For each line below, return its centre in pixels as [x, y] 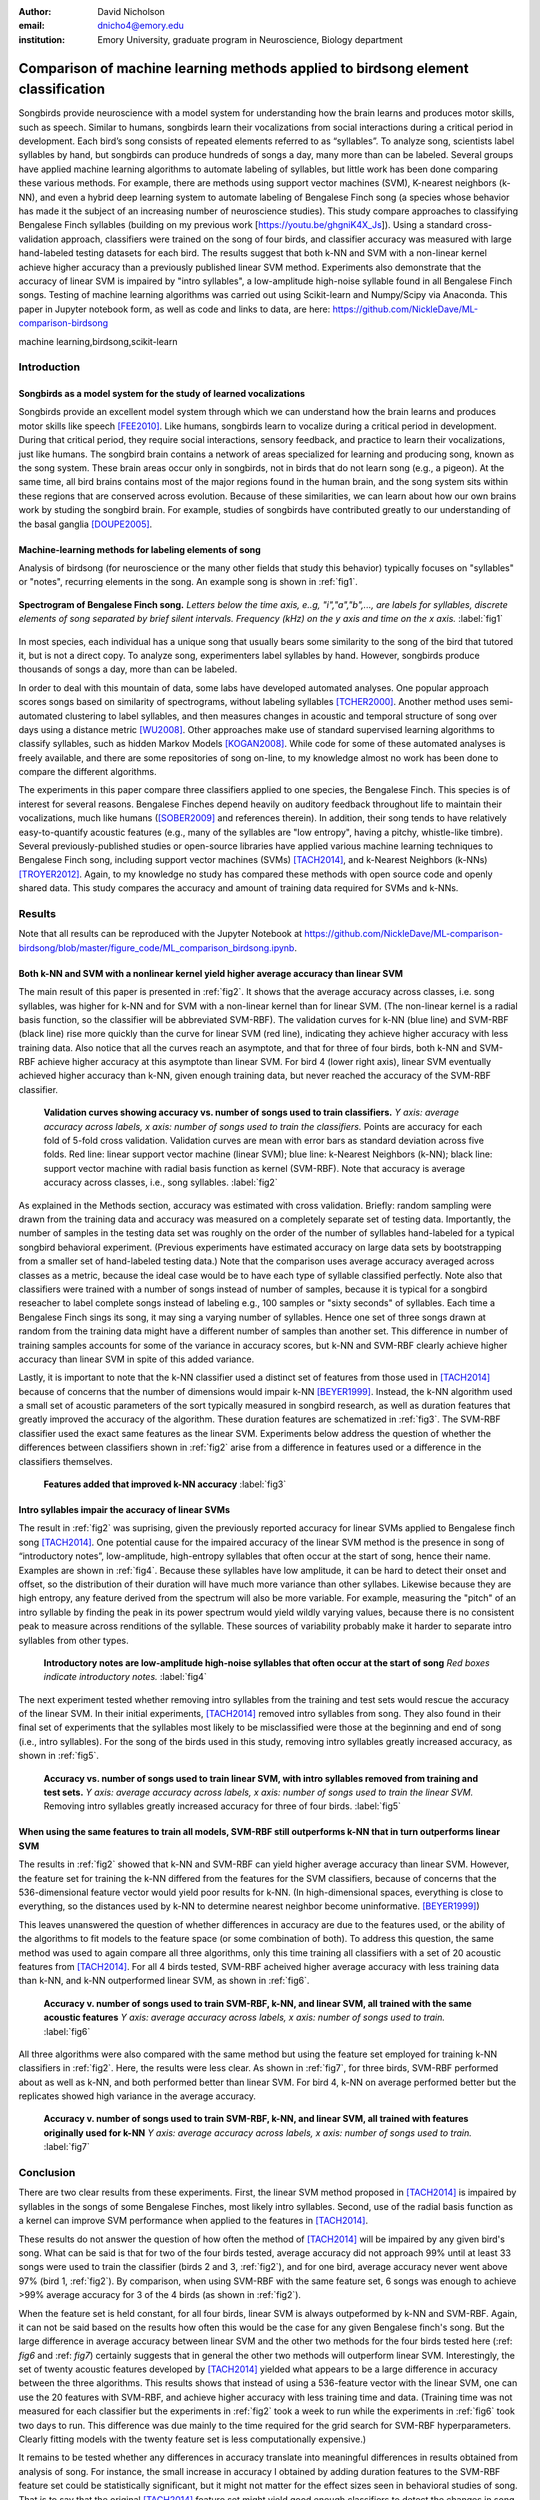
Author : [35, 11]
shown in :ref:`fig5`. [59, 1756]
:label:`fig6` [67, 2031]
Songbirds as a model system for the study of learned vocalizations [161, 394]
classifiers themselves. [66, 1461]
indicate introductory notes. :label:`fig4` [125, 1677]
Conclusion [47, 2173]
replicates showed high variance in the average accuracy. [137, 2096]
